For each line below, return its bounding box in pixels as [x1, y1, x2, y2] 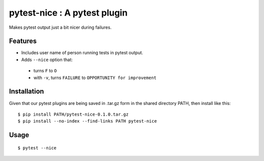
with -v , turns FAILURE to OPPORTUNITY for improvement [33, 75, 156, 80]
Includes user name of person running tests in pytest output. [21, 50, 144, 56]
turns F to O [33, 68, 57, 74]
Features [9, 37, 37, 45]
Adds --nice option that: [21, 57, 73, 62]
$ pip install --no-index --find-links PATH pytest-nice [18, 119, 157, 124]
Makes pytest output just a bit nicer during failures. [9, 24, 112, 30]
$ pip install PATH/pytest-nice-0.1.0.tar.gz [18, 111, 129, 117]
